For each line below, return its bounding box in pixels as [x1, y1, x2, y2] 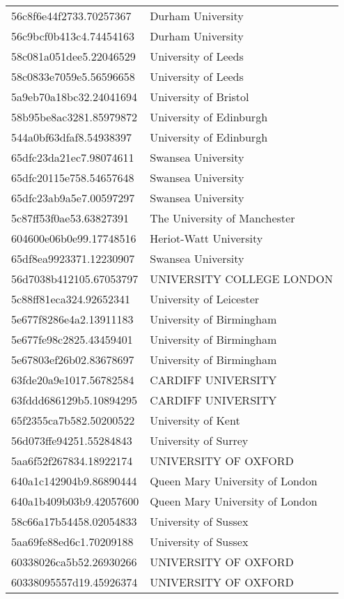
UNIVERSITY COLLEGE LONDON [150, 271, 333, 287]
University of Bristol [150, 89, 249, 105]
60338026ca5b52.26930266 [11, 554, 137, 570]
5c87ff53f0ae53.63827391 [11, 210, 129, 226]
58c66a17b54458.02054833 [11, 513, 137, 529]
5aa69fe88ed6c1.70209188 [11, 533, 134, 549]
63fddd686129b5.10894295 [11, 392, 137, 408]
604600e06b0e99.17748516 [11, 230, 136, 246]
